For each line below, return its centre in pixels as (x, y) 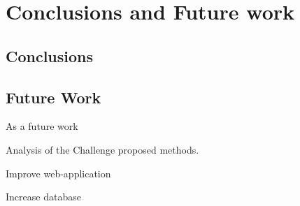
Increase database (43, 197)
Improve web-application (58, 173)
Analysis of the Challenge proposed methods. (102, 149)
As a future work (42, 126)
